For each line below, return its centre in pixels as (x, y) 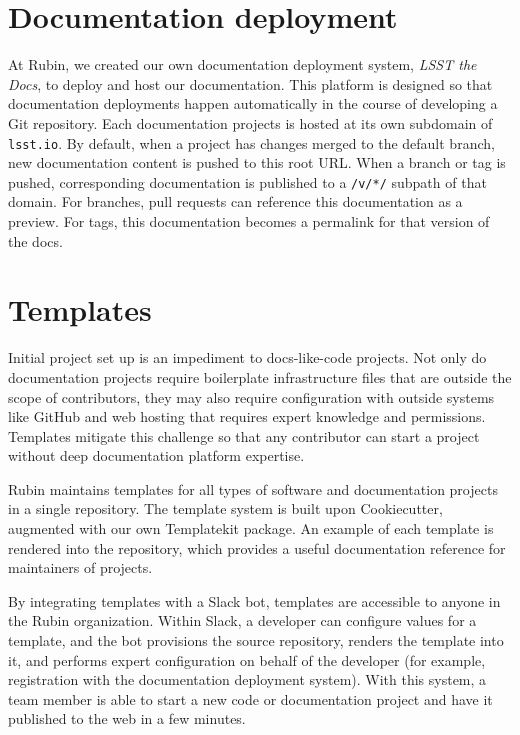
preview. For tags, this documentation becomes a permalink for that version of (249, 221)
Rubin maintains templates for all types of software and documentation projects (253, 488)
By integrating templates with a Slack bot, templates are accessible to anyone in (254, 600)
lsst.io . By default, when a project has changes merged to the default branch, (251, 142)
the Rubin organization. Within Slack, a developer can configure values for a (242, 620)
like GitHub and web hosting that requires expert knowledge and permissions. (247, 416)
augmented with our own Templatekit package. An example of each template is (251, 528)
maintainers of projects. (80, 567)
